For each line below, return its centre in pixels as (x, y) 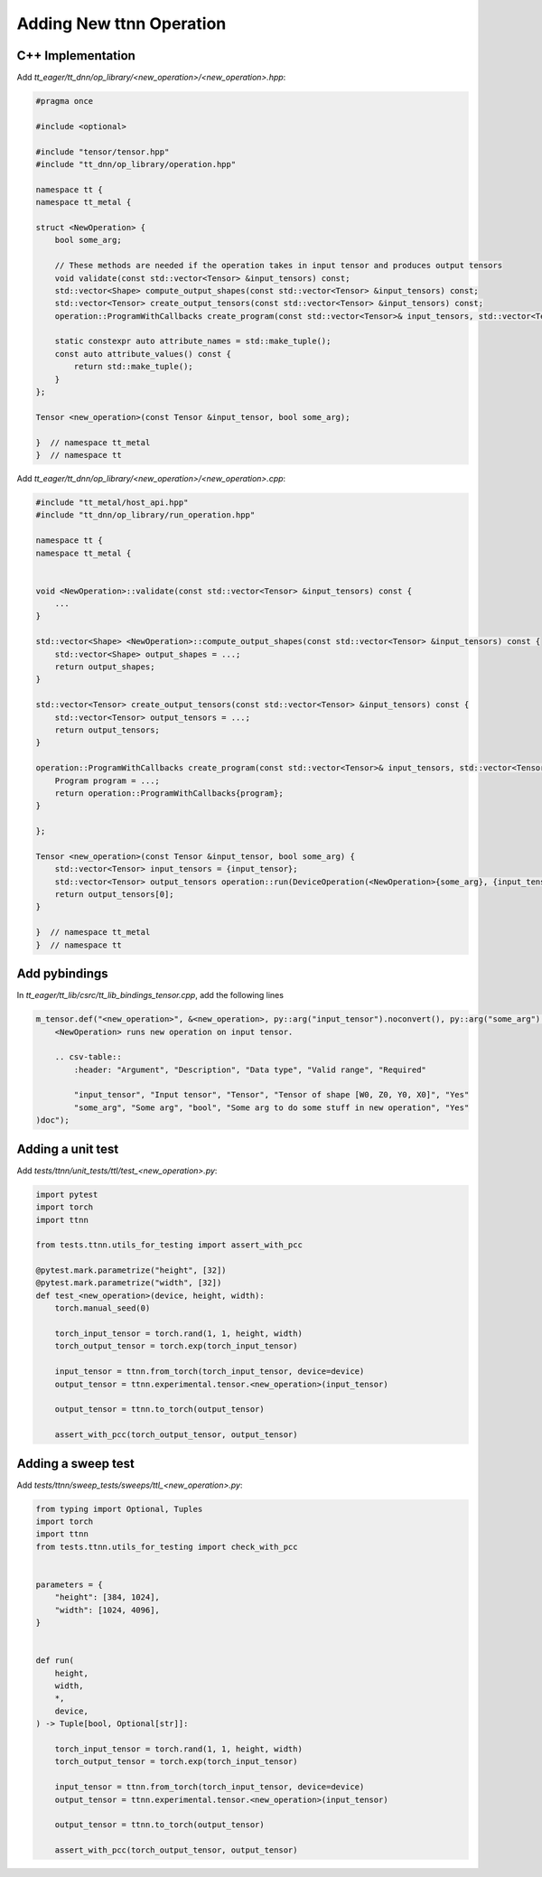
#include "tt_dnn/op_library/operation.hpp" (136, 164)
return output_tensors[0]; (115, 895)
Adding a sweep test (75, 1463)
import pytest (67, 1194)
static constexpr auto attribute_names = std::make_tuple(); (193, 341)
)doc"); (52, 1121)
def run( (55, 1661)
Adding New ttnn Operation (121, 23)
